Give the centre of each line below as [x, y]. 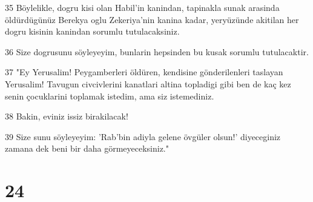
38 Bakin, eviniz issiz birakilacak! [67, 116]
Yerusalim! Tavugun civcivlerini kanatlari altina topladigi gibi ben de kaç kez [148, 83]
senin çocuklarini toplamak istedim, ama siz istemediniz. [110, 96]
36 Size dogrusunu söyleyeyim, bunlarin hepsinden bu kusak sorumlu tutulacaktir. [157, 51]
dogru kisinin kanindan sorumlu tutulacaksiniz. [92, 31]
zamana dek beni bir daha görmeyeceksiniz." [87, 148]
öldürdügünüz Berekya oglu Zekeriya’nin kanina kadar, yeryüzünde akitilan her [152, 19]
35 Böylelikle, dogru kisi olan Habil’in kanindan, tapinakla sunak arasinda [142, 7]
